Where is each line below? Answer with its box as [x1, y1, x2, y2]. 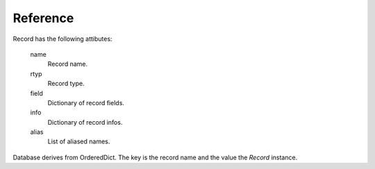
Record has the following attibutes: [12, 35, 112, 43]
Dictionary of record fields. [47, 98, 125, 107]
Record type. [47, 80, 85, 88]
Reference [12, 10, 74, 26]
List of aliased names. [47, 137, 110, 145]
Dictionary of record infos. [47, 118, 123, 126]
